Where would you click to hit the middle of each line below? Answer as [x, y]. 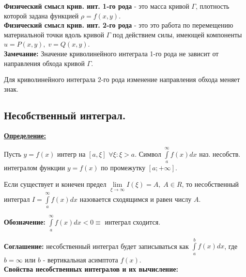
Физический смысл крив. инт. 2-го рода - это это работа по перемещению [119, 25]
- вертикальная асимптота [80, 259]
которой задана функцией [41, 15]
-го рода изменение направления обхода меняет [170, 79]
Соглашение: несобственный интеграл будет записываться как [96, 246]
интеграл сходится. [133, 222]
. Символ [148, 154]
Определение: [25, 135]
